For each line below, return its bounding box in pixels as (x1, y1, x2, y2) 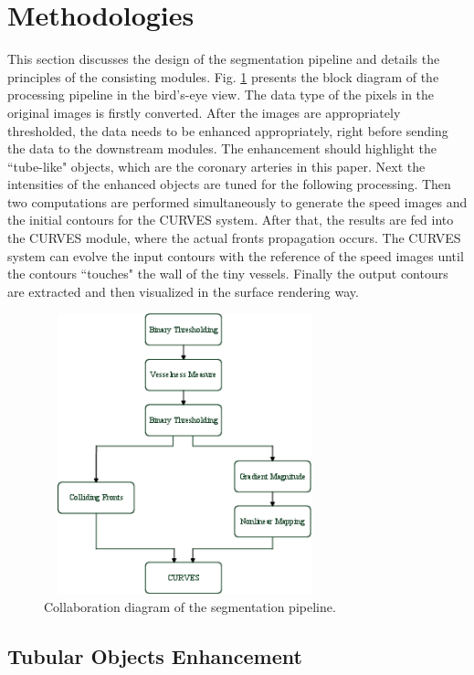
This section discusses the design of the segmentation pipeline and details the (7, 49, 440, 69)
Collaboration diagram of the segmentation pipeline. (44, 597, 336, 617)
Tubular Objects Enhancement (7, 642, 302, 670)
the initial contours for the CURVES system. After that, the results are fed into (7, 210, 454, 229)
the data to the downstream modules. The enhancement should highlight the (7, 139, 437, 158)
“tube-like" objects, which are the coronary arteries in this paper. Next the (7, 156, 426, 175)
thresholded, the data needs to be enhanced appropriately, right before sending (7, 121, 448, 140)
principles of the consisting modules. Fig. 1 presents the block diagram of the (7, 67, 439, 86)
